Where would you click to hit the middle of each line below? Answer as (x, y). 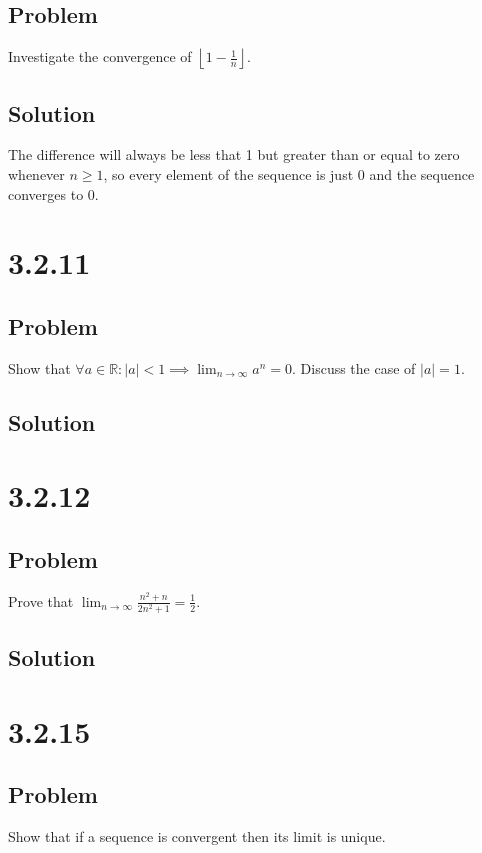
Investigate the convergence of (100, 56)
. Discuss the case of (354, 367)
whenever (36, 174)
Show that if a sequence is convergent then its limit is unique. (197, 836)
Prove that (41, 600)
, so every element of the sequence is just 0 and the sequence (289, 174)
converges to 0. (53, 193)
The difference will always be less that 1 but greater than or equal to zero (234, 154)
